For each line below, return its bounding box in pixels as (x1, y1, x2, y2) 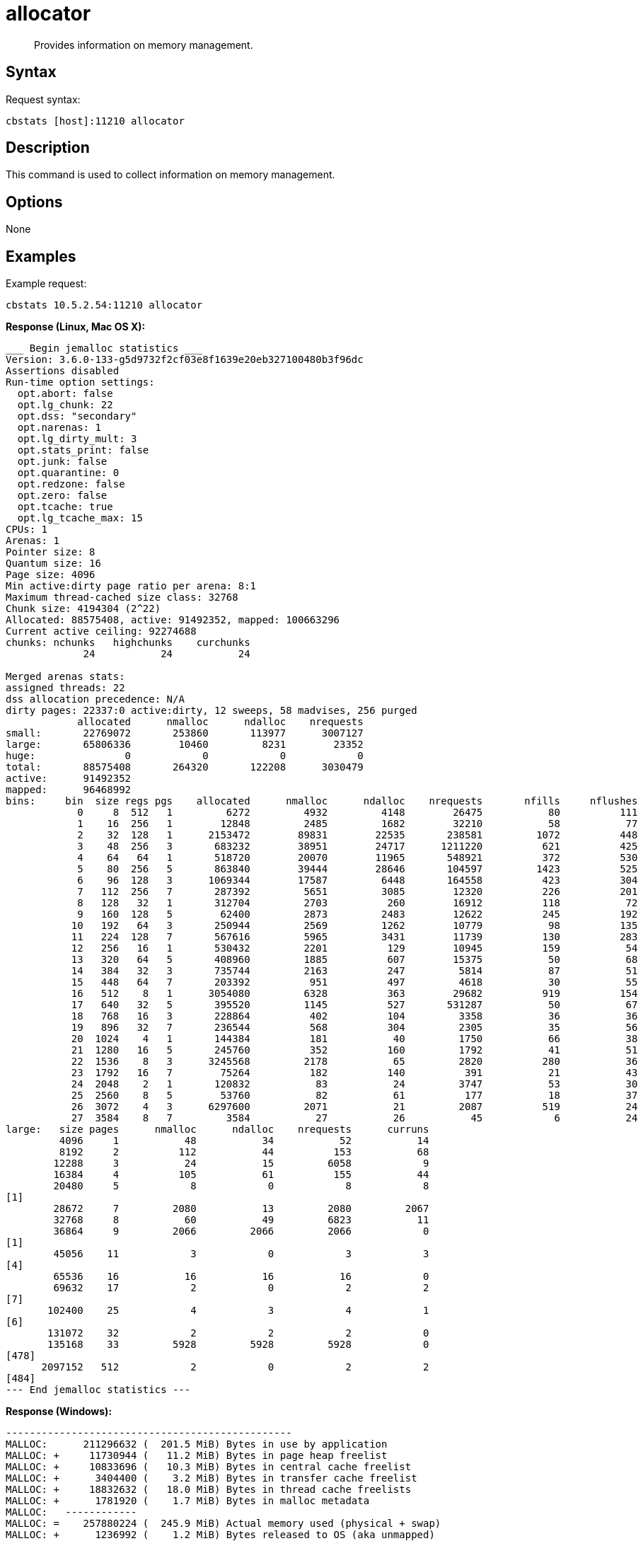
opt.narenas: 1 (17, 422, 101, 434)
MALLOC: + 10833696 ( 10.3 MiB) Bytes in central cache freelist (6, 1461, 412, 1473)
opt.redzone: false (17, 478, 125, 490)
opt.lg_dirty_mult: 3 (17, 433, 137, 445)
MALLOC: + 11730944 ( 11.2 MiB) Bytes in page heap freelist (6, 1450, 388, 1462)
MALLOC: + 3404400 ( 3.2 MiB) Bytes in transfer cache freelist (6, 1472, 417, 1484)
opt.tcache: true (17, 501, 113, 513)
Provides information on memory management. (34, 38, 253, 51)
